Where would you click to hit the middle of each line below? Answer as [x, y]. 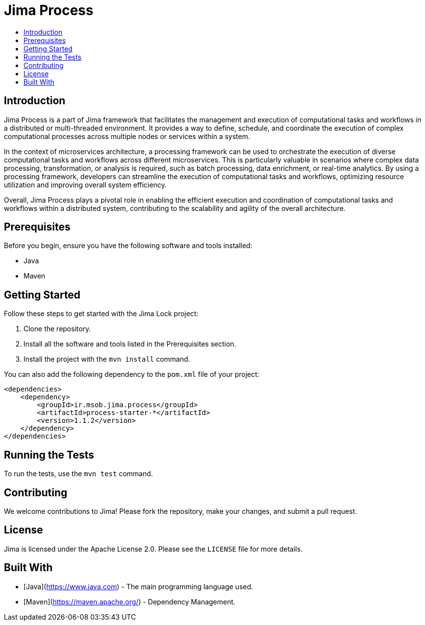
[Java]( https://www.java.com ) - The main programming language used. [138, 586]
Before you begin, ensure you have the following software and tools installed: [128, 246]
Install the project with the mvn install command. [107, 359]
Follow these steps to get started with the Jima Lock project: [101, 314]
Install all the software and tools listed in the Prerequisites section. [130, 344]
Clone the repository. [57, 329]
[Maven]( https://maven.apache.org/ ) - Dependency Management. [130, 602]
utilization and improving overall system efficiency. [85, 185]
